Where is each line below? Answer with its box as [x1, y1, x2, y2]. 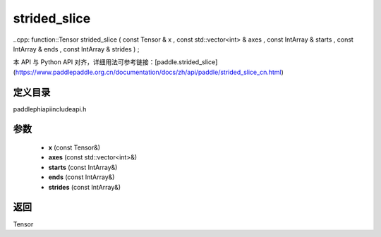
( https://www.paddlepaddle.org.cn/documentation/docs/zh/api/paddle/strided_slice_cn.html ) [13, 68, 284, 76]
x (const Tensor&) [48, 143, 101, 152]
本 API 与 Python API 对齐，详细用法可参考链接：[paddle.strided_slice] [13, 58, 218, 66]
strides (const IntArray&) [48, 183, 121, 191]
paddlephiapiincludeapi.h [13, 104, 87, 113]
